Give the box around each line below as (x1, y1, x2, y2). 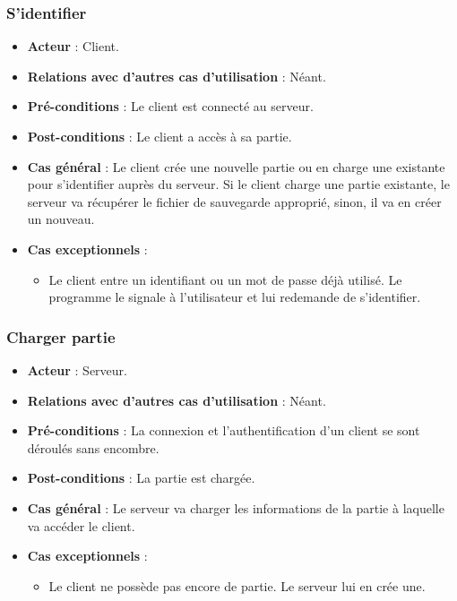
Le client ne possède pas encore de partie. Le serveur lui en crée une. (48, 576, 426, 595)
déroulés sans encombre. (27, 438, 160, 457)
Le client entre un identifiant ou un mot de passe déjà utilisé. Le (48, 270, 402, 288)
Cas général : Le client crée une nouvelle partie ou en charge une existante (27, 157, 445, 176)
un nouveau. (27, 210, 95, 228)
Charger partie (6, 325, 116, 348)
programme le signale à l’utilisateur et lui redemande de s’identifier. (48, 288, 421, 306)
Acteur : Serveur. (27, 360, 127, 379)
